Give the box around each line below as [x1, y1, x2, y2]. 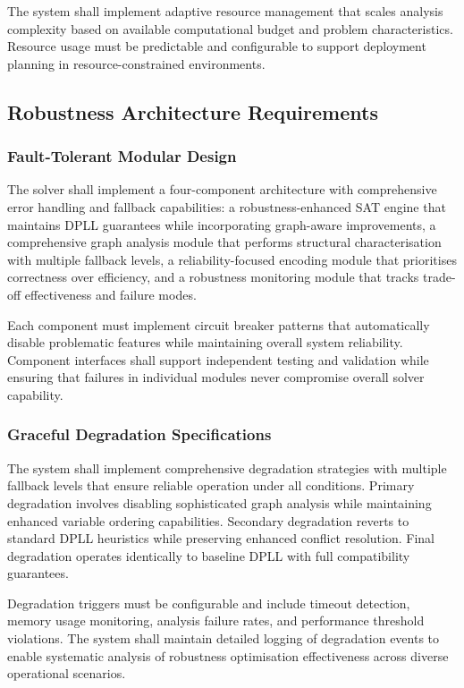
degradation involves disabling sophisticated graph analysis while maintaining [7, 493, 432, 512]
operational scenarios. [7, 664, 126, 683]
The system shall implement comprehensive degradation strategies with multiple [7, 458, 447, 477]
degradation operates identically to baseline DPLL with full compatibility [7, 546, 410, 565]
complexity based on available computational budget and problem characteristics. [7, 19, 453, 38]
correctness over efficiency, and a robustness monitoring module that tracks [7, 268, 419, 286]
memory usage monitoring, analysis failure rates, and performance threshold [7, 611, 425, 630]
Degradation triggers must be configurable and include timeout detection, [7, 593, 410, 612]
